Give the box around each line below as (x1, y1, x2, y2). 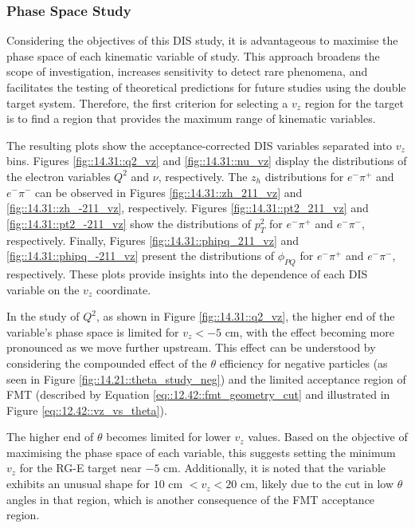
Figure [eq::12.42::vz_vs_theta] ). (6, 401, 167, 418)
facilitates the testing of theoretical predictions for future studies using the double (6, 79, 406, 95)
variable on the (6, 281, 80, 297)
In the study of (6, 308, 80, 325)
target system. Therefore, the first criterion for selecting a (6, 94, 288, 111)
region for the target (304, 94, 404, 111)
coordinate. (96, 281, 151, 297)
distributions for (264, 167, 344, 184)
